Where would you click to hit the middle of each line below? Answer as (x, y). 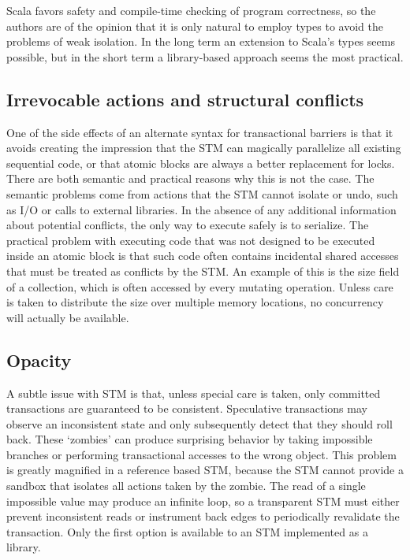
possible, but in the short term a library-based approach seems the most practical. (205, 56)
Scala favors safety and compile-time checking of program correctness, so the (191, 10)
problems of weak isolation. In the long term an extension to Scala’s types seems (201, 41)
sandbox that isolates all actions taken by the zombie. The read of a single (186, 486)
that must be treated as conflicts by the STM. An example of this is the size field (203, 271)
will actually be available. (68, 317)
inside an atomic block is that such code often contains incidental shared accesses (203, 256)
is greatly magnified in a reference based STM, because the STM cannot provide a (205, 470)
